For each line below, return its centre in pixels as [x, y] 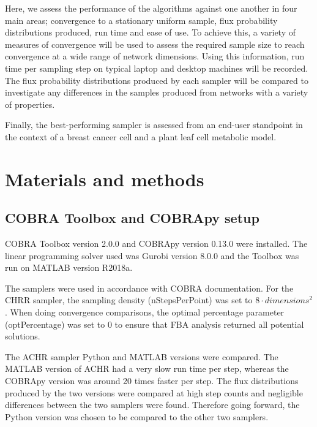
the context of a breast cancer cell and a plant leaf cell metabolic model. [141, 136]
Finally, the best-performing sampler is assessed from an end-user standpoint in [154, 125]
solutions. [23, 336]
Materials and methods [105, 179]
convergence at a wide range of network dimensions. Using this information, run [155, 56]
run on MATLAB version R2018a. [69, 267]
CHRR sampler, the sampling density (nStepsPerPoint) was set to [129, 300]
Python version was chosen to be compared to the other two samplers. [137, 416]
